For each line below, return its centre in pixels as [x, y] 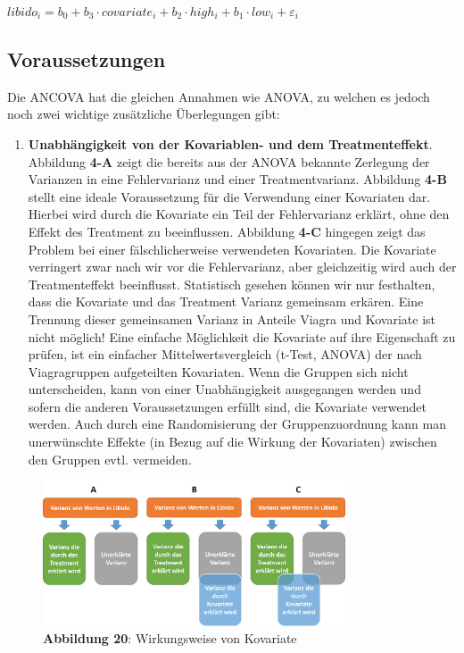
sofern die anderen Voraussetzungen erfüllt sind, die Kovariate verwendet [228, 406]
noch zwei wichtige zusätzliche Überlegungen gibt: [144, 114]
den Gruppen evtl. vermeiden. [110, 459]
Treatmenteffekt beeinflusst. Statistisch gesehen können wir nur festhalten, [232, 284]
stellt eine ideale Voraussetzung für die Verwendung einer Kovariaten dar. [229, 196]
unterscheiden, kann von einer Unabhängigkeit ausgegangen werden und [224, 389]
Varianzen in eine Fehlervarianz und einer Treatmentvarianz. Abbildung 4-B [237, 179]
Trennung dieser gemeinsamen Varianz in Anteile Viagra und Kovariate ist [232, 318]
